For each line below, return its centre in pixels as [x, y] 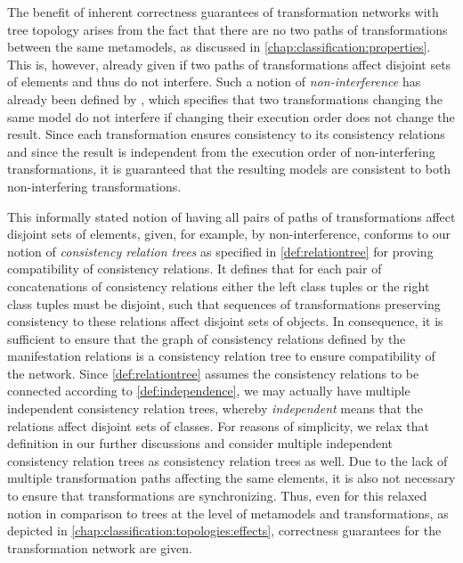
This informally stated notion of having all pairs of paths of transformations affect [231, 216]
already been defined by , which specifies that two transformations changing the [225, 98]
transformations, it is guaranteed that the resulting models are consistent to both [229, 169]
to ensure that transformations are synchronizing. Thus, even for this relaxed [217, 496]
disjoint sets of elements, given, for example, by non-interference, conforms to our [229, 234]
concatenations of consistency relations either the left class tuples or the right [219, 286]
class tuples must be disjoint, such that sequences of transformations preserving [224, 303]
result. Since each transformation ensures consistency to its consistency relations [226, 134]
